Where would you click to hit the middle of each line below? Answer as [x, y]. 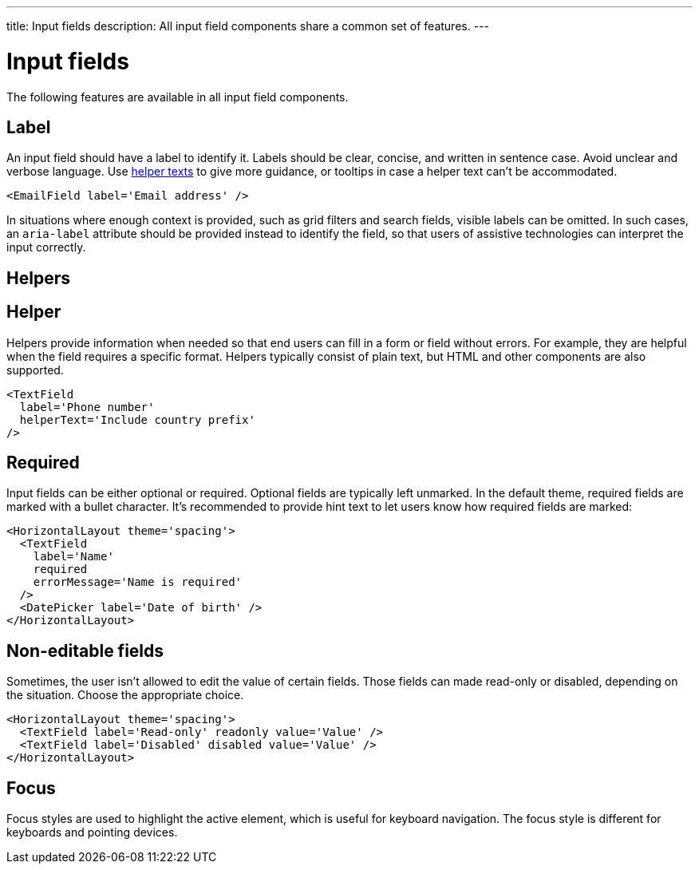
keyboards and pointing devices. [92, 832]
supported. [35, 370]
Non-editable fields [85, 651]
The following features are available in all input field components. [178, 97]
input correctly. [46, 247]
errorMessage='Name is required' [138, 582]
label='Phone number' [87, 407]
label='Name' [73, 557]
